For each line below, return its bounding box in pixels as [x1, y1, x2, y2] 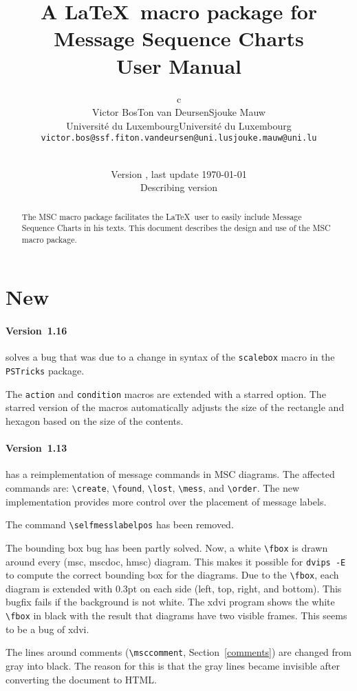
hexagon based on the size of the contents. [6, 414, 184, 428]
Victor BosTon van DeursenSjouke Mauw [92, 105, 266, 119]
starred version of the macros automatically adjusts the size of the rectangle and [6, 400, 345, 414]
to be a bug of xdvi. [6, 621, 89, 636]
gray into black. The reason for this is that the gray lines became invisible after [6, 658, 340, 672]
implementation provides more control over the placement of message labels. [6, 494, 327, 508]
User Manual [116, 51, 241, 79]
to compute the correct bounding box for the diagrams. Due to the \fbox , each [6, 568, 339, 582]
